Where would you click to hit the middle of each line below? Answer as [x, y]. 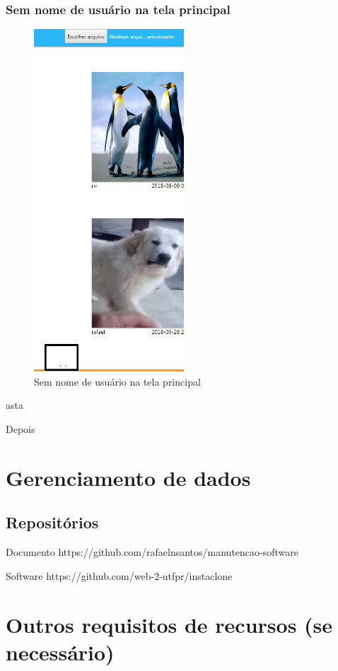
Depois [21, 429]
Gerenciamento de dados [128, 477]
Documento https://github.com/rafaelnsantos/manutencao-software [152, 552]
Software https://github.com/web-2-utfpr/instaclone [119, 575]
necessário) [60, 652]
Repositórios [52, 522]
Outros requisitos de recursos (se [169, 624]
